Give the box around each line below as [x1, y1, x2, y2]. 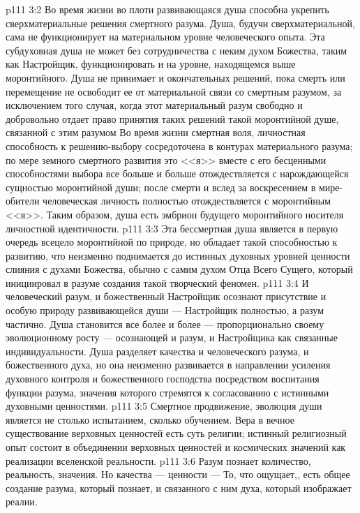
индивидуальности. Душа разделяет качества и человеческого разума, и [6, 343, 309, 358]
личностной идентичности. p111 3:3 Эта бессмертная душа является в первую [6, 221, 338, 235]
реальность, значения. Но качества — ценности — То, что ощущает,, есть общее [6, 467, 350, 482]
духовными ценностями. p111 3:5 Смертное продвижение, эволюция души [6, 399, 322, 413]
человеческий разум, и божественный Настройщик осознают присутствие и [6, 289, 327, 304]
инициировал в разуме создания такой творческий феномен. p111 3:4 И [6, 275, 309, 290]
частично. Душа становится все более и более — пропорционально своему [6, 316, 324, 331]
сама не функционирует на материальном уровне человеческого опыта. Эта [6, 29, 325, 44]
